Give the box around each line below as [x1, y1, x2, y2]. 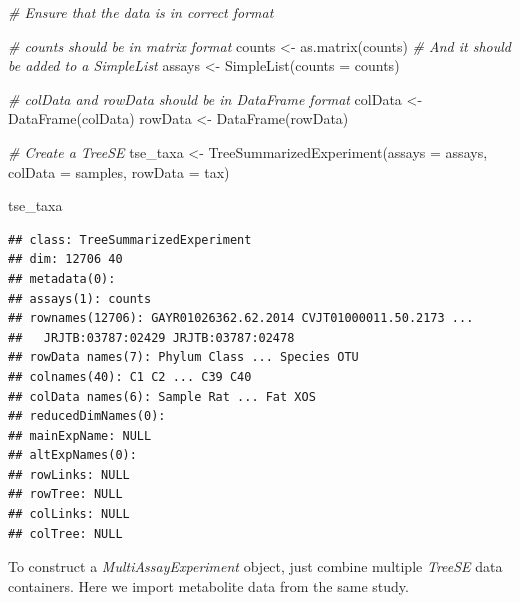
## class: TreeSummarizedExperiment [8, 232, 252, 247]
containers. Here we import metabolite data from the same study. [8, 575, 409, 596]
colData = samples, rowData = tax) [8, 161, 230, 182]
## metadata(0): [8, 271, 116, 286]
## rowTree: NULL [8, 487, 123, 502]
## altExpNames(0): [8, 448, 137, 463]
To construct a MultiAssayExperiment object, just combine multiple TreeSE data [8, 556, 503, 577]
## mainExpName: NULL [8, 428, 152, 443]
